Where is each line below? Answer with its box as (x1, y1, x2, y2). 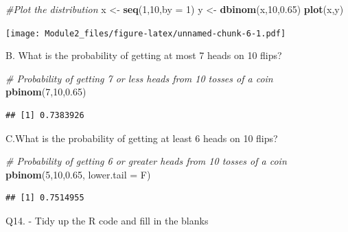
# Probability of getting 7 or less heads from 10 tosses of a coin (5, 71, 273, 85)
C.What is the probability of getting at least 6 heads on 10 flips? (5, 130, 278, 145)
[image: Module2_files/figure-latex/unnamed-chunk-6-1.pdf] (5, 28, 286, 38)
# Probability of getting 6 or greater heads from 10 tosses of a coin (5, 154, 287, 168)
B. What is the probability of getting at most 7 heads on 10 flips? (5, 48, 282, 62)
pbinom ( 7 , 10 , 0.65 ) (5, 84, 86, 99)
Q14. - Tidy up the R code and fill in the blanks (5, 213, 209, 227)
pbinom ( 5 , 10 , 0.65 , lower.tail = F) (5, 167, 151, 181)
